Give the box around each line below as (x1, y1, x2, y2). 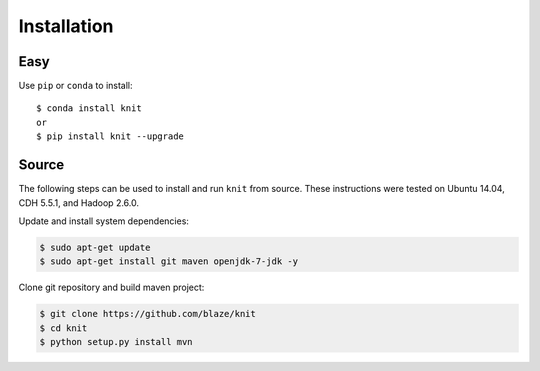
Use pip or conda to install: (18, 80, 134, 92)
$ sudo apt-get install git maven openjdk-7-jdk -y (39, 256, 299, 267)
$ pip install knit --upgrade (36, 131, 185, 142)
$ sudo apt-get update (39, 241, 151, 253)
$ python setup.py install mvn (39, 336, 194, 348)
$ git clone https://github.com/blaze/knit (39, 308, 257, 320)
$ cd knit (39, 322, 88, 334)
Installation (18, 15, 114, 37)
